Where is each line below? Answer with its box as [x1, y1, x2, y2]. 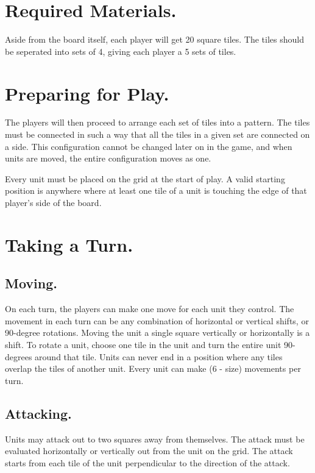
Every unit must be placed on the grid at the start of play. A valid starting [5, 172, 285, 185]
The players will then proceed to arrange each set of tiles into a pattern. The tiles [5, 116, 310, 129]
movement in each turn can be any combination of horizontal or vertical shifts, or [5, 314, 309, 327]
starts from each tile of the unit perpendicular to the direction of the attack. [5, 456, 290, 469]
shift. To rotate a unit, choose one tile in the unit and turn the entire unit [5, 338, 281, 350]
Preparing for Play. [5, 80, 169, 105]
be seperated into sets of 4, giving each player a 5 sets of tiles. [5, 44, 236, 57]
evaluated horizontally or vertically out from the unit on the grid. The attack [5, 444, 293, 457]
